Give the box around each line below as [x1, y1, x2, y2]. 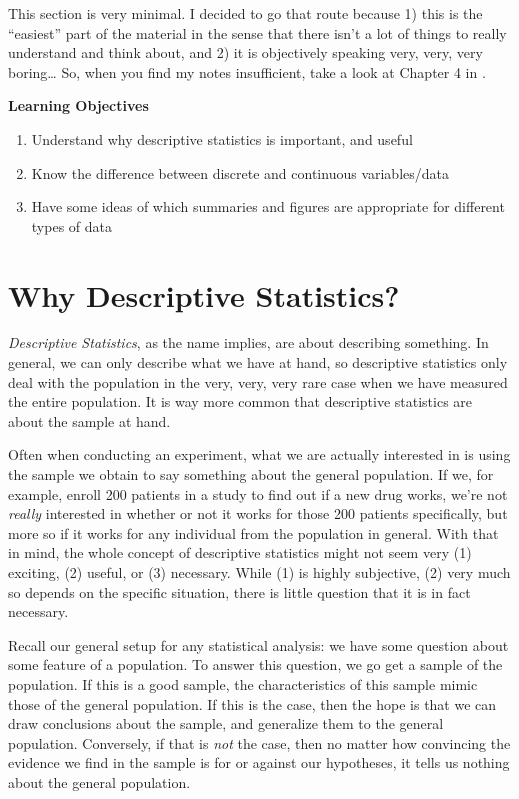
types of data [31, 215, 112, 236]
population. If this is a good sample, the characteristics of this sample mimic [8, 673, 478, 694]
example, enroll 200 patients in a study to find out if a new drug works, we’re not [8, 483, 508, 504]
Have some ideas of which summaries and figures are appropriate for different [31, 196, 505, 217]
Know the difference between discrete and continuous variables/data [31, 162, 450, 183]
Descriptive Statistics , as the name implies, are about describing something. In [8, 332, 489, 353]
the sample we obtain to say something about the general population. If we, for [8, 464, 494, 485]
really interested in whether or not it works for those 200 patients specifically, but [8, 503, 508, 524]
